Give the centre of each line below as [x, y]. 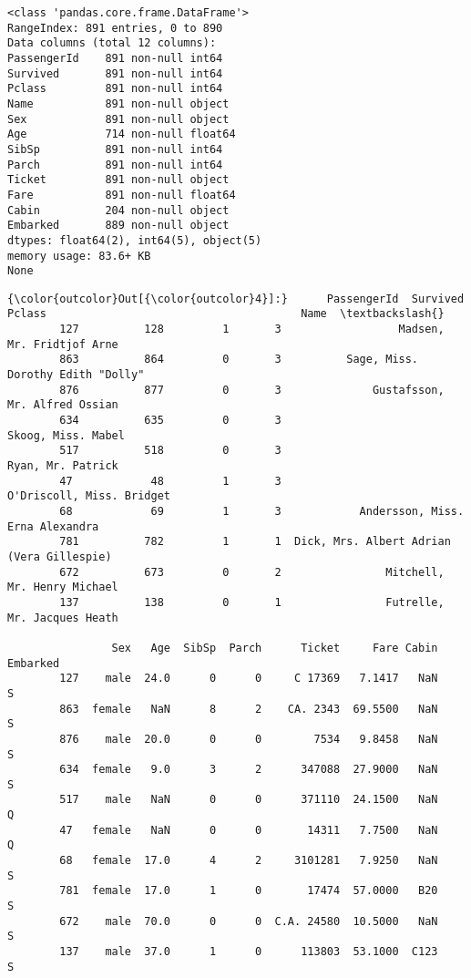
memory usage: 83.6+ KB [79, 256]
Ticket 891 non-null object [118, 180]
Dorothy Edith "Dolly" [76, 375]
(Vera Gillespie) [60, 556]
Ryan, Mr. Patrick [63, 466]
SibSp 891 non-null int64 [115, 149]
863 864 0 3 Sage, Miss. [239, 360]
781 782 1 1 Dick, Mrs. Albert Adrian [255, 542]
